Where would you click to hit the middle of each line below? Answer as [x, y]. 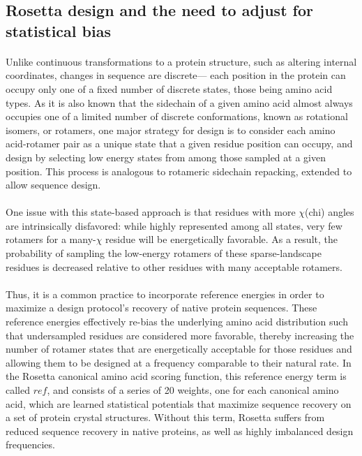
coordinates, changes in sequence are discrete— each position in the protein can [176, 75]
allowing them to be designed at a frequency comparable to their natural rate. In [179, 362]
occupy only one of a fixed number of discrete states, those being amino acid [169, 88]
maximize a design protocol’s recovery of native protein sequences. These [161, 308]
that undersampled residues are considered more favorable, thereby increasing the [180, 335]
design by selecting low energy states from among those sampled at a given [166, 157]
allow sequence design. [53, 185]
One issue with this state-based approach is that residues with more [151, 212]
